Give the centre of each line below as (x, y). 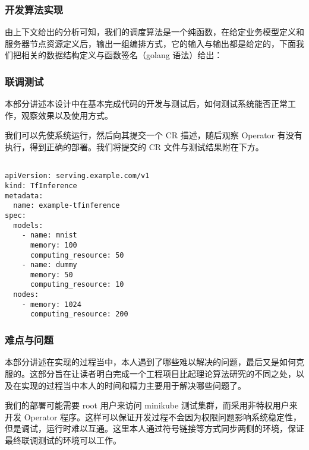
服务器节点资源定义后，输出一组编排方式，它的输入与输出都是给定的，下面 (150, 43)
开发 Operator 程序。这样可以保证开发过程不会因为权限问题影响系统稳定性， (153, 416)
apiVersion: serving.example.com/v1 (77, 176)
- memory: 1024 (51, 304)
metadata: (24, 196)
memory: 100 (53, 245)
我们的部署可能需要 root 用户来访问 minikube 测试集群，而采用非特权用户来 (151, 405)
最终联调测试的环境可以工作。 (63, 440)
